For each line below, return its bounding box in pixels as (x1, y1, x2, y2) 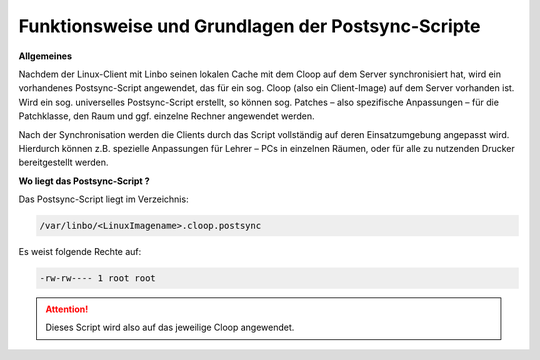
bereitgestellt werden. (18, 156, 109, 169)
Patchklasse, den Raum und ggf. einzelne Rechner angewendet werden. (18, 110, 315, 122)
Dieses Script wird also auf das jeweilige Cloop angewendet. (45, 321, 295, 334)
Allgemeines (18, 50, 73, 62)
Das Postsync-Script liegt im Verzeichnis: (18, 193, 189, 205)
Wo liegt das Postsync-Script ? (18, 175, 150, 187)
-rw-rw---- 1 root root (39, 273, 157, 284)
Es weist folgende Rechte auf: (18, 246, 142, 258)
